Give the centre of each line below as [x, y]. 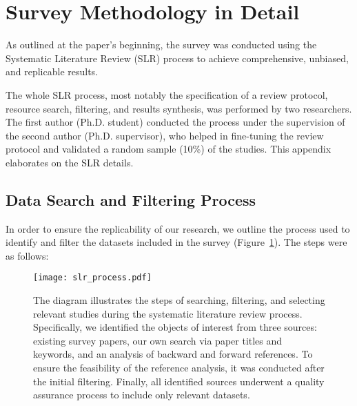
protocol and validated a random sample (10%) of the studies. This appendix [169, 149]
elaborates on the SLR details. [70, 162]
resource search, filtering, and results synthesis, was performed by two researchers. [179, 108]
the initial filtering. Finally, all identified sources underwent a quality [179, 381]
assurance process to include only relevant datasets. [142, 395]
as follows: [27, 255]
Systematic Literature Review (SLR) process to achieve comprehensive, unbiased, [177, 58]
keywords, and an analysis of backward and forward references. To [173, 354]
